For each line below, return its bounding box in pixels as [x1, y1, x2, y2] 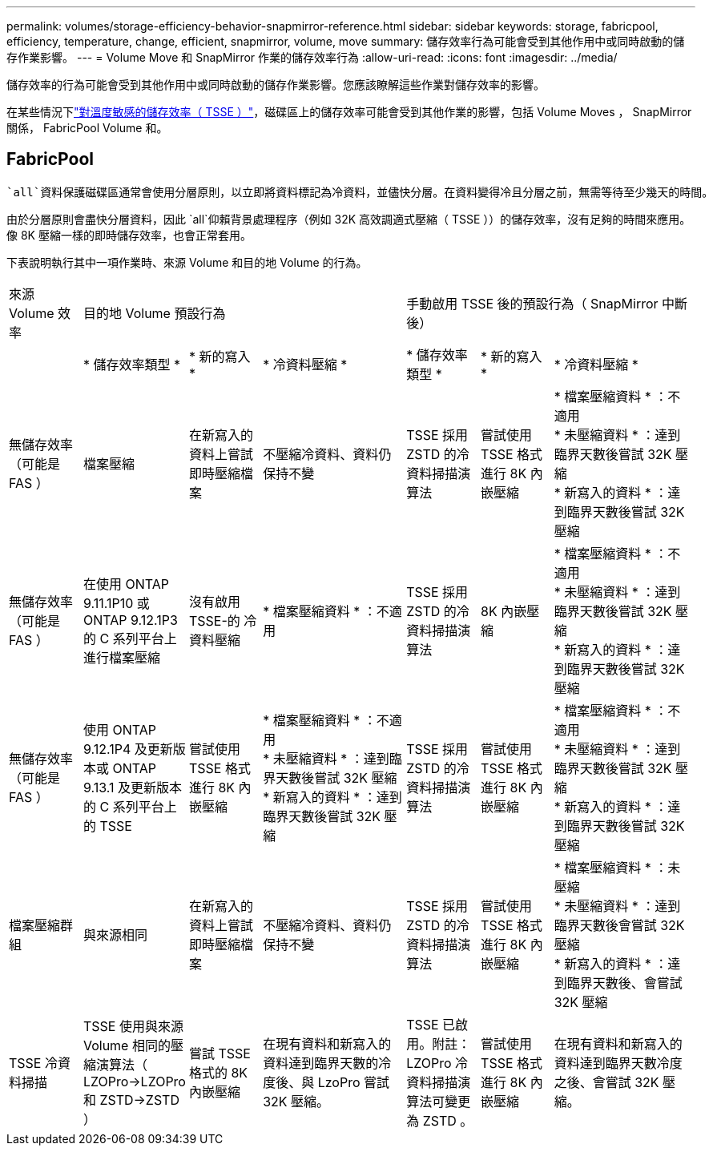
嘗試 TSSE [188, 1045, 251, 1061]
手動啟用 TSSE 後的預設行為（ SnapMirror [406, 295, 659, 312]
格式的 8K [188, 1064, 248, 1081]
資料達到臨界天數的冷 [263, 1054, 392, 1071]
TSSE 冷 [9, 1054, 58, 1071]
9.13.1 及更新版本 [83, 779, 182, 796]
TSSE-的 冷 [188, 612, 257, 629]
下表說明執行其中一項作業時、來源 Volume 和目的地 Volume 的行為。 [6, 255, 368, 269]
